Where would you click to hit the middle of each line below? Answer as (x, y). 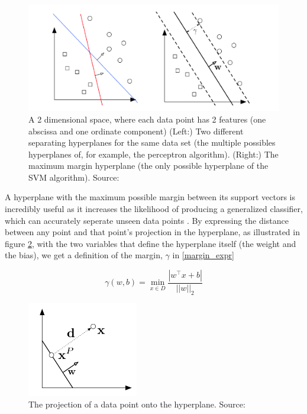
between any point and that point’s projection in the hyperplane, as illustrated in (152, 232)
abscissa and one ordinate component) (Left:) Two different (136, 131)
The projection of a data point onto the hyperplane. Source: (137, 404)
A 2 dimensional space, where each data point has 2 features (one (147, 119)
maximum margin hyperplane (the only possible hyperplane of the (148, 166)
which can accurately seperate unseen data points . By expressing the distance (147, 220)
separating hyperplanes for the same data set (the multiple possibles (152, 142)
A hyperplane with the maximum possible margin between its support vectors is (150, 197)
